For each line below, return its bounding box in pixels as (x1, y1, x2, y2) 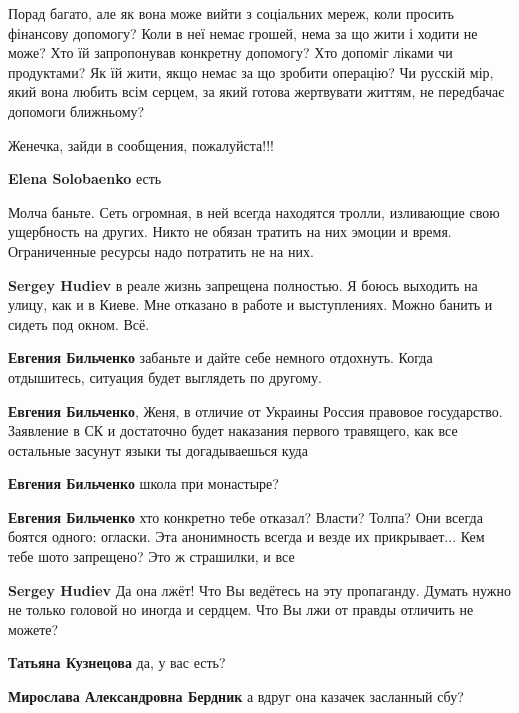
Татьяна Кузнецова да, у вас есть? (8, 652, 226, 673)
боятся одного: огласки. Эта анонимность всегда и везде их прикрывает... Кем (8, 526, 485, 547)
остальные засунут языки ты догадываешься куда (8, 439, 308, 460)
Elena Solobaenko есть (8, 168, 162, 189)
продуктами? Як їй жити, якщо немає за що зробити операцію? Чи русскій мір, (8, 61, 494, 82)
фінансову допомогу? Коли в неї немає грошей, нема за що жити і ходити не (8, 22, 478, 43)
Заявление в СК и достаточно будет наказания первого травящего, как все (8, 420, 458, 441)
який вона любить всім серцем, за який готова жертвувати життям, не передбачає (8, 81, 505, 102)
